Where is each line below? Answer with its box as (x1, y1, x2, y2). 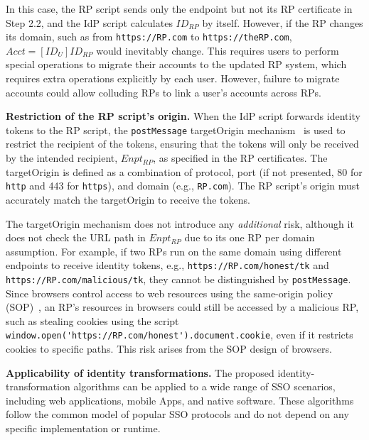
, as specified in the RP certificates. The (153, 150, 328, 165)
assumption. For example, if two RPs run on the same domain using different (6, 243, 342, 258)
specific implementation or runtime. (6, 421, 161, 435)
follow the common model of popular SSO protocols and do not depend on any (6, 407, 349, 422)
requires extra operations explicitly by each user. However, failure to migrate (6, 71, 340, 86)
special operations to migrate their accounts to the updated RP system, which (6, 57, 347, 72)
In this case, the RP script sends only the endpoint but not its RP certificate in (6, 1, 353, 16)
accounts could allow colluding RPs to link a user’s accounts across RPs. (6, 84, 321, 99)
